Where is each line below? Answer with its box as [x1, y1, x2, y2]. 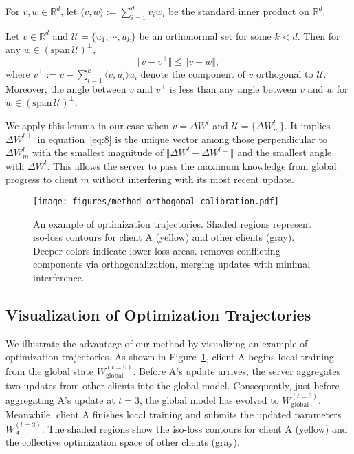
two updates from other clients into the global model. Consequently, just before [5, 378, 340, 393]
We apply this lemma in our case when [5, 118, 169, 133]
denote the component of [140, 67, 245, 81]
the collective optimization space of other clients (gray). [5, 435, 240, 449]
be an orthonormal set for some [139, 28, 272, 43]
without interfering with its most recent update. [92, 172, 294, 186]
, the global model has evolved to [139, 392, 279, 407]
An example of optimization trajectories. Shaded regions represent [33, 216, 311, 230]
